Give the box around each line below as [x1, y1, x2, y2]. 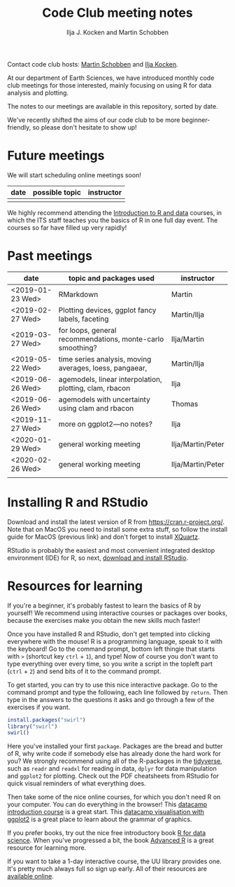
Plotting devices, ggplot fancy [58, 305, 157, 315]
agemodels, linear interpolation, [58, 374, 162, 384]
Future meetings [7, 148, 105, 164]
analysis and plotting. [7, 88, 69, 97]
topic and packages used [69, 273, 155, 283]
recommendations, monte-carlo [58, 334, 164, 344]
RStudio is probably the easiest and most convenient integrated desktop [7, 546, 215, 554]
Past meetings [7, 248, 93, 264]
